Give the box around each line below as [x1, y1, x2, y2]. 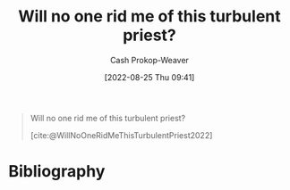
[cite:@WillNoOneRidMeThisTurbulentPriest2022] [30, 129, 213, 140]
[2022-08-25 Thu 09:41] [104, 71, 195, 82]
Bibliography [8, 161, 106, 182]
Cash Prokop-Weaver [109, 54, 190, 65]
